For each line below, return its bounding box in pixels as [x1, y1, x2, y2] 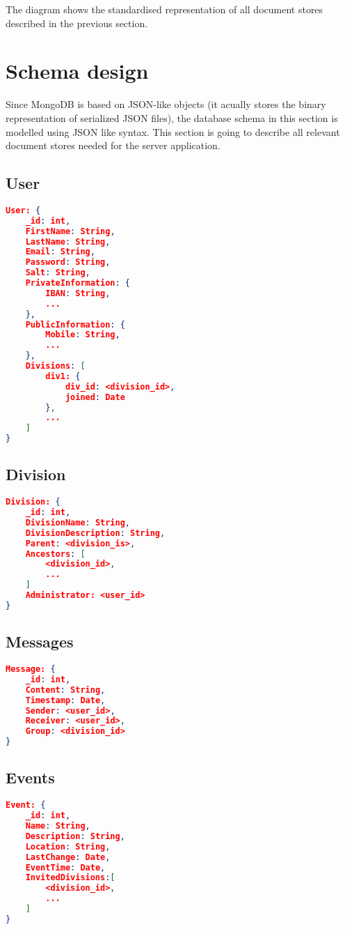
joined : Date [65, 392, 125, 402]
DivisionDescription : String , [25, 528, 166, 538]
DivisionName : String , [25, 517, 131, 528]
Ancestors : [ [25, 548, 86, 559]
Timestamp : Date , [25, 695, 106, 705]
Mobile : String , [45, 330, 120, 340]
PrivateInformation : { [25, 278, 131, 289]
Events [6, 767, 55, 788]
